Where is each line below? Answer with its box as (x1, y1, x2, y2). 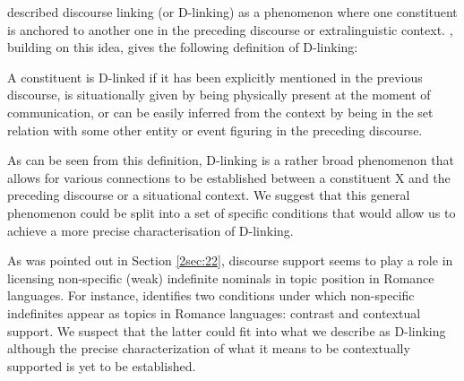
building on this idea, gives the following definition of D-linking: (7, 38, 358, 56)
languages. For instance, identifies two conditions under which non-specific (7, 286, 415, 305)
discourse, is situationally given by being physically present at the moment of (7, 85, 431, 104)
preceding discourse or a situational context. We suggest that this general (7, 186, 410, 204)
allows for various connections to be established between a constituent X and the (7, 168, 451, 186)
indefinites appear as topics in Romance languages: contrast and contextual (7, 303, 421, 322)
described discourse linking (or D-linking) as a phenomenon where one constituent (7, 3, 458, 21)
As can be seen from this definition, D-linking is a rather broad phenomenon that (7, 151, 454, 169)
